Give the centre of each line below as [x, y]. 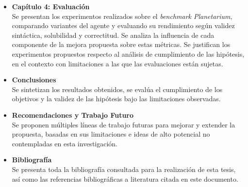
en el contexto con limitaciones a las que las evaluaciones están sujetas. [117, 63]
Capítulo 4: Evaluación [51, 6]
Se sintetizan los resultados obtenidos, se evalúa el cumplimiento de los [117, 89]
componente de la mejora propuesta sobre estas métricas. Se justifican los [121, 44]
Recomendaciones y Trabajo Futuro [73, 115]
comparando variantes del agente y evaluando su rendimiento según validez [123, 25]
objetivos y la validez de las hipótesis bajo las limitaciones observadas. [116, 99]
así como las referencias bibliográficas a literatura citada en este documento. [125, 179]
